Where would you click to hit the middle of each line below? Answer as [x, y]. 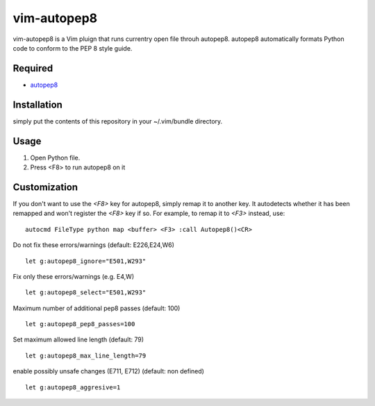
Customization [45, 187]
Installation [37, 104]
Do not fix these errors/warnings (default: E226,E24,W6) [94, 245]
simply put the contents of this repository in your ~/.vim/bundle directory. [118, 121]
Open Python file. [55, 158]
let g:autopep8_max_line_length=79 [86, 355]
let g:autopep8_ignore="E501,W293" [86, 261]
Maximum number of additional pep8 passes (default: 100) [97, 308]
